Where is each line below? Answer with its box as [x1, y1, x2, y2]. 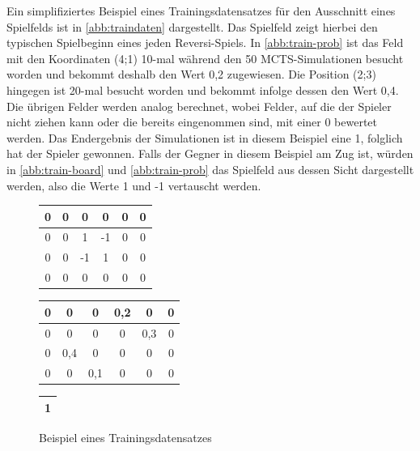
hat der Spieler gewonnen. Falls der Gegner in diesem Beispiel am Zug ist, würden [6, 145, 414, 162]
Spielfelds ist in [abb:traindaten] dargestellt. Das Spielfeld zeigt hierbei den [6, 18, 378, 35]
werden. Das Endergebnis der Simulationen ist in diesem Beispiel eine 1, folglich [6, 129, 403, 146]
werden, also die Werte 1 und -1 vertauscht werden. [6, 177, 261, 194]
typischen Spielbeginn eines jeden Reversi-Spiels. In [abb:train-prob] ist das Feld [6, 34, 404, 51]
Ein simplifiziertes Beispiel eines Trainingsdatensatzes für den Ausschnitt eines [6, 2, 396, 19]
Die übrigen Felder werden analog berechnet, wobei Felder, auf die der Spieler [6, 97, 392, 114]
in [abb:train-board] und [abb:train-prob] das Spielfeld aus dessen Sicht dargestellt [6, 160, 414, 177]
